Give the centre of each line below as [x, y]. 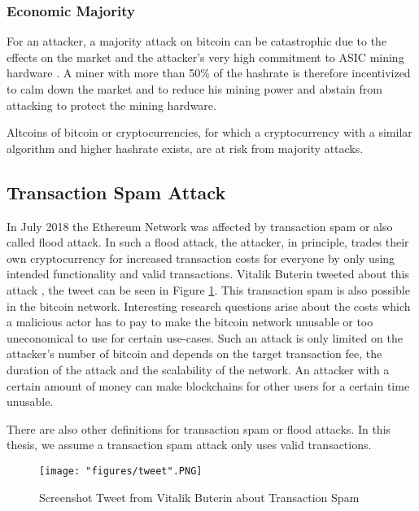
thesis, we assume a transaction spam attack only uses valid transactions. [189, 445]
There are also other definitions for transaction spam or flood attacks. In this [199, 428]
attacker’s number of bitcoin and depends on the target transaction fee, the [194, 354]
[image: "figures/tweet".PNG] [121, 471]
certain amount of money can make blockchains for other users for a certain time [208, 385]
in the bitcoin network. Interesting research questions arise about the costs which [209, 306]
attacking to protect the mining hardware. [111, 105]
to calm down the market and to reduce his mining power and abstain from [194, 89]
